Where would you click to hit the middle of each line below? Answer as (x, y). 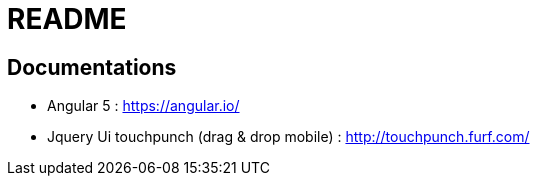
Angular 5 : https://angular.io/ (143, 106)
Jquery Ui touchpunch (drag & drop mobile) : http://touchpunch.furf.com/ (288, 137)
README (67, 19)
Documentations (92, 67)
